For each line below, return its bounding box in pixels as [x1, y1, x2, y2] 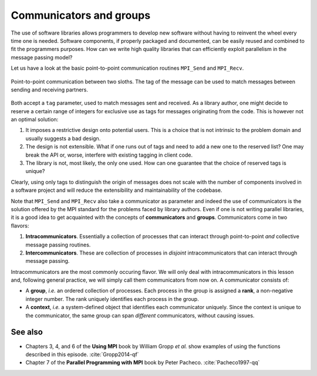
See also [11, 327, 43, 337]
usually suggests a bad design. [25, 135, 101, 142]
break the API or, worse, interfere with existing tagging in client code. [25, 151, 193, 158]
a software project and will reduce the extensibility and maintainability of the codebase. [11, 187, 222, 194]
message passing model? [11, 53, 73, 61]
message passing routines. [25, 241, 91, 248]
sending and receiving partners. [11, 86, 88, 93]
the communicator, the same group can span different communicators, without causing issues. [25, 311, 255, 319]
